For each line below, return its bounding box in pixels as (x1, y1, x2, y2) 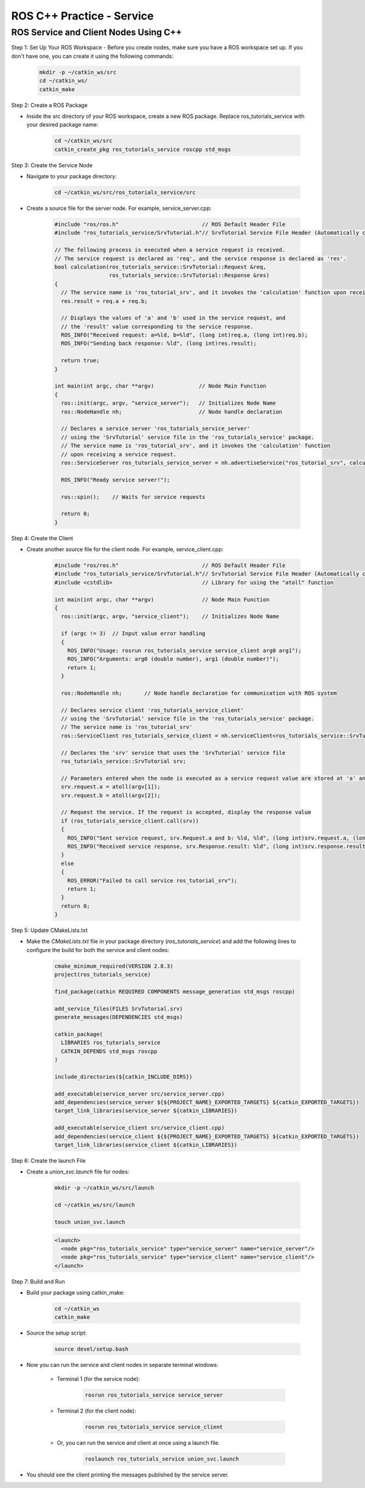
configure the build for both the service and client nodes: (26, 946, 170, 953)
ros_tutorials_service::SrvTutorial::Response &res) (108, 272, 270, 279)
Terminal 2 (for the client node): (57, 1407, 136, 1414)
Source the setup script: (26, 1329, 88, 1337)
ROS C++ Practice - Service (11, 9, 154, 23)
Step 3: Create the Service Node (11, 161, 93, 169)
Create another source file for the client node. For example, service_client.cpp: (26, 546, 224, 553)
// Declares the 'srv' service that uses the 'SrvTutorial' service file (61, 749, 286, 756)
